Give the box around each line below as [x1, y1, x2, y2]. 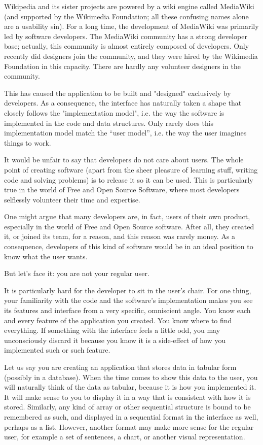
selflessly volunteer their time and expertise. [4, 194, 140, 204]
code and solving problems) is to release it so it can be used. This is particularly [4, 174, 253, 185]
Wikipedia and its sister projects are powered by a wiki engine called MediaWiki [4, 1, 254, 11]
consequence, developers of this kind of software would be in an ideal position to [4, 241, 253, 252]
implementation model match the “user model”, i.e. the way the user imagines [4, 127, 247, 138]
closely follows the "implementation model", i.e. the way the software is [4, 107, 224, 118]
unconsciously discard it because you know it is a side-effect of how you [4, 334, 226, 345]
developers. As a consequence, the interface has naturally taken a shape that [4, 97, 242, 108]
